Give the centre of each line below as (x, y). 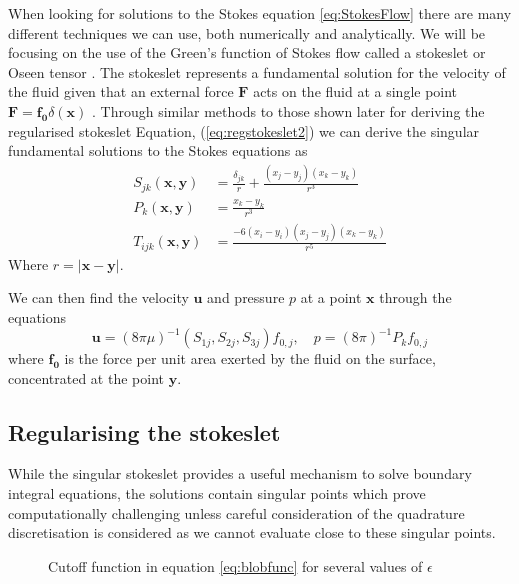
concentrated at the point (86, 377)
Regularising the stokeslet (144, 431)
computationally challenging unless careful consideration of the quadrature (236, 512)
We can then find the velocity (98, 297)
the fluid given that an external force (121, 91)
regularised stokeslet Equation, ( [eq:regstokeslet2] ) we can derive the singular (244, 130)
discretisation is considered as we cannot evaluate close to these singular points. (252, 532)
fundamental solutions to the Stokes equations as (158, 150)
